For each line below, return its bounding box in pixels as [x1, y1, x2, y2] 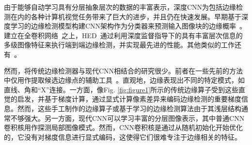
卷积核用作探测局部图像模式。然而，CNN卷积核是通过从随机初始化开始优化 [4, 122, 243, 132]
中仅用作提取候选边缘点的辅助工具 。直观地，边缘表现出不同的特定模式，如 [4, 75, 245, 85]
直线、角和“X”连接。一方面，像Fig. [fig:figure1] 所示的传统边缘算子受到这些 [4, 84, 239, 94]
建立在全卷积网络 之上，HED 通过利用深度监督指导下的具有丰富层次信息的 [4, 30, 243, 40]
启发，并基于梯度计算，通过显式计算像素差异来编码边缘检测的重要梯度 [17, 94, 241, 104]
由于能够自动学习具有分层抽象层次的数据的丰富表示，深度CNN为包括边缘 [4, 2, 236, 12]
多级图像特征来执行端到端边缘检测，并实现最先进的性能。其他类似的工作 [4, 40, 235, 50]
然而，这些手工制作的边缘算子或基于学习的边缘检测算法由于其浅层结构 [17, 103, 241, 113]
